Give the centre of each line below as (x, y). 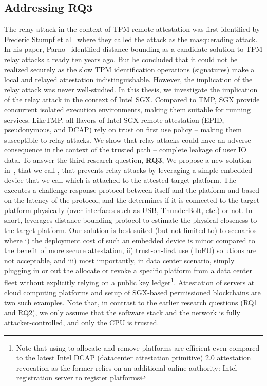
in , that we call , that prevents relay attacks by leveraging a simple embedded (128, 170)
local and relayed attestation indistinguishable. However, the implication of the (128, 79)
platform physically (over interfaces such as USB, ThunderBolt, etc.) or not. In (128, 210)
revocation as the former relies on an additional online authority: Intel (127, 367)
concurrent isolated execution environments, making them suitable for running (127, 109)
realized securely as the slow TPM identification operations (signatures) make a (129, 69)
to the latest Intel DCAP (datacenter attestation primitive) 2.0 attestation (133, 358)
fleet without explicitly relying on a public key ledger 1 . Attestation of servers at (129, 282)
